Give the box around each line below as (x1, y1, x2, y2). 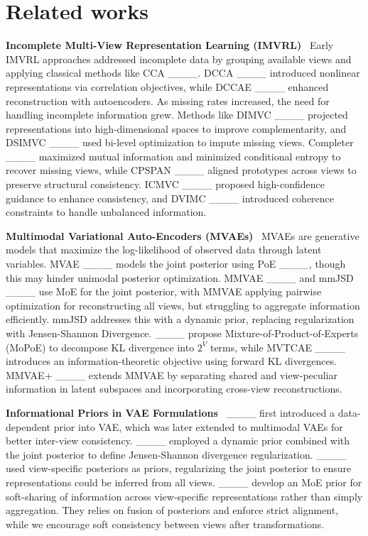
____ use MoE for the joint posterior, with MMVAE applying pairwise (6, 284, 322, 299)
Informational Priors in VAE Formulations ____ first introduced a (6, 405, 335, 420)
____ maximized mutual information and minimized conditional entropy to (6, 148, 341, 163)
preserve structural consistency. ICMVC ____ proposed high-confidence (6, 177, 325, 192)
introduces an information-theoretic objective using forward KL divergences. (6, 354, 337, 368)
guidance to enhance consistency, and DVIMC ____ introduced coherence (6, 190, 335, 205)
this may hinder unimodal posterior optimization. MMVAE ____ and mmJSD (6, 270, 354, 285)
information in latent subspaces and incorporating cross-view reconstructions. (6, 381, 342, 396)
